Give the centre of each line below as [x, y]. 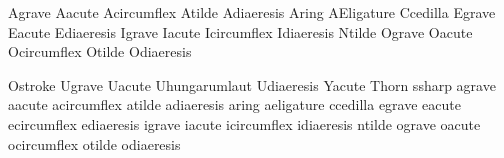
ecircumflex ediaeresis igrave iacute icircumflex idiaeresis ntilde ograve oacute [244, 123]
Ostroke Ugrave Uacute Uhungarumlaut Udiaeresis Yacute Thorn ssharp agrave [252, 84]
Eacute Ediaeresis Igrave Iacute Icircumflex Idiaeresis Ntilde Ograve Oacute [240, 31]
